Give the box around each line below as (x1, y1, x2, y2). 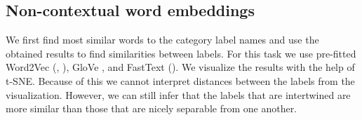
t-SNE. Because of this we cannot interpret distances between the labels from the (6, 73, 355, 88)
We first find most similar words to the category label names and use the (6, 32, 319, 47)
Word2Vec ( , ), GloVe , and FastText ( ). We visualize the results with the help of (6, 60, 355, 74)
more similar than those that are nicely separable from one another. (6, 101, 297, 116)
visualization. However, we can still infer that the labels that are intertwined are (6, 87, 351, 102)
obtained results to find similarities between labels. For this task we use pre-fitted (6, 46, 356, 60)
